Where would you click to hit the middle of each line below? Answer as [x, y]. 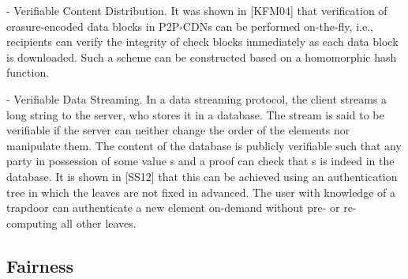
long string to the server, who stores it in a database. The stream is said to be [195, 114]
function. [28, 72]
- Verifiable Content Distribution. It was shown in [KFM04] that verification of [197, 10]
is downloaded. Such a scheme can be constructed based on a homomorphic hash [202, 57]
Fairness [40, 265]
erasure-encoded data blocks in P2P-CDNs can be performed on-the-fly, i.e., [190, 26]
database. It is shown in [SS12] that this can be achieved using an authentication [202, 176]
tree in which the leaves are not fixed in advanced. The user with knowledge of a [201, 192]
